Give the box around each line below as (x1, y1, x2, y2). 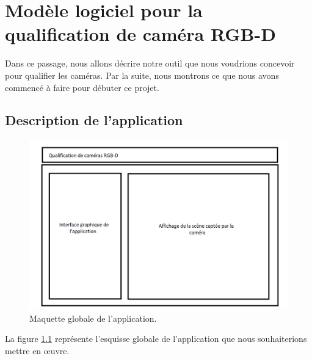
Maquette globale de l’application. (29, 311, 157, 324)
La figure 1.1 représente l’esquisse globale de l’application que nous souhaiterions (5, 332, 307, 345)
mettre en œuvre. (5, 344, 70, 357)
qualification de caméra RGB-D (5, 21, 276, 46)
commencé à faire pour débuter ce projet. (5, 81, 159, 93)
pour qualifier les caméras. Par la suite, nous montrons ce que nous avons (5, 68, 279, 81)
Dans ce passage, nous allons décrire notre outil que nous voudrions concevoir (5, 57, 295, 70)
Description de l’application (5, 111, 183, 129)
